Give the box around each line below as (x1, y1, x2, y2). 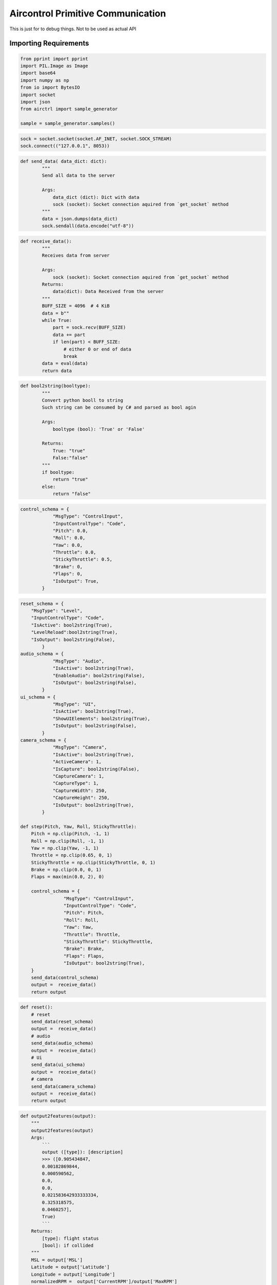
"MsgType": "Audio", (52, 658, 105, 664)
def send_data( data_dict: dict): (20, 158, 107, 164)
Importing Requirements (9, 39, 89, 48)
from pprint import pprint (20, 56, 88, 62)
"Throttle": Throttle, (63, 931, 121, 938)
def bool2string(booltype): (20, 383, 91, 389)
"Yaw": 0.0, (52, 542, 83, 548)
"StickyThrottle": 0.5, (52, 557, 113, 562)
